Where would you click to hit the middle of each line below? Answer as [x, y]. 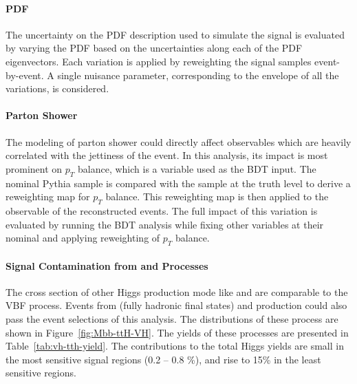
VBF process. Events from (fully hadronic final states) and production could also [176, 305]
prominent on [34, 168]
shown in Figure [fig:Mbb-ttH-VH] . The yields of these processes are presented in [177, 332]
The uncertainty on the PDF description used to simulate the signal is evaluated [175, 34]
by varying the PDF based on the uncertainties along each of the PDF [154, 48]
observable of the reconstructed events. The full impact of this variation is [162, 210]
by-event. [25, 75]
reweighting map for [48, 196]
